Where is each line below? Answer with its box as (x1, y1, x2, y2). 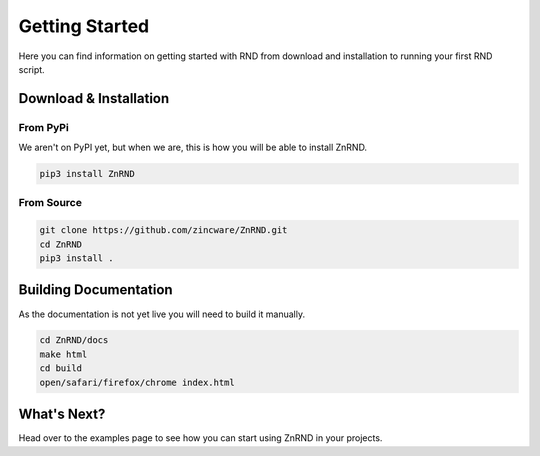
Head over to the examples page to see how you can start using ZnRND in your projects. (18, 432, 383, 444)
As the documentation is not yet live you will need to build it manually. (18, 308, 305, 320)
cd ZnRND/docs (39, 335, 109, 346)
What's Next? (18, 406, 106, 423)
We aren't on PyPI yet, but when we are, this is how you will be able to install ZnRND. (18, 141, 368, 154)
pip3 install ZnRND (39, 168, 135, 180)
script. (18, 63, 45, 75)
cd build (39, 363, 83, 374)
